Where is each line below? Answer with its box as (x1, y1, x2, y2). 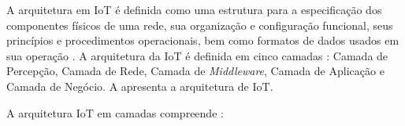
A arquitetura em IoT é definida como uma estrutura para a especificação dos (6, 2, 382, 17)
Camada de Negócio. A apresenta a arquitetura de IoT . (6, 77, 273, 94)
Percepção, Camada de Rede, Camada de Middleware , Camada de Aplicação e (6, 63, 385, 79)
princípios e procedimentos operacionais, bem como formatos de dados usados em (6, 32, 399, 49)
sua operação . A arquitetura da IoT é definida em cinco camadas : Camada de (6, 47, 388, 63)
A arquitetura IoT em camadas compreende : (6, 104, 224, 121)
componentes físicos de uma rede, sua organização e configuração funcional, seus (6, 16, 393, 33)
